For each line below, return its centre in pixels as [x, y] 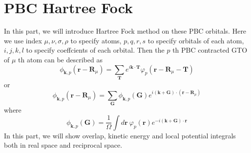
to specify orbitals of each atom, [196, 40]
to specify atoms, [96, 40]
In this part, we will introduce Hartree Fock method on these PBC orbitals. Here [125, 31]
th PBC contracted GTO [210, 50]
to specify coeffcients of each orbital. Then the [95, 50]
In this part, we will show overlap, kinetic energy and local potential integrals [120, 135]
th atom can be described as [60, 59]
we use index [23, 40]
